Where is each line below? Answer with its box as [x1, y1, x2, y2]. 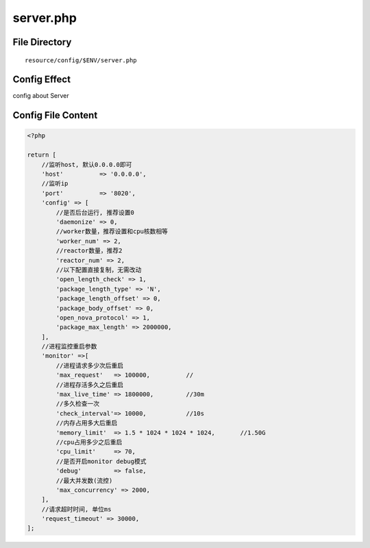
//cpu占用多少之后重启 [56, 438, 123, 446]
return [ [27, 151, 57, 159]
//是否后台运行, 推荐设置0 [56, 209, 135, 216]
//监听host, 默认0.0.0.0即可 [41, 161, 132, 168]
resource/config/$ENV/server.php [25, 56, 137, 64]
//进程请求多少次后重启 [56, 361, 123, 369]
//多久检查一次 [56, 400, 99, 408]
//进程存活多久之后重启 [56, 380, 123, 389]
